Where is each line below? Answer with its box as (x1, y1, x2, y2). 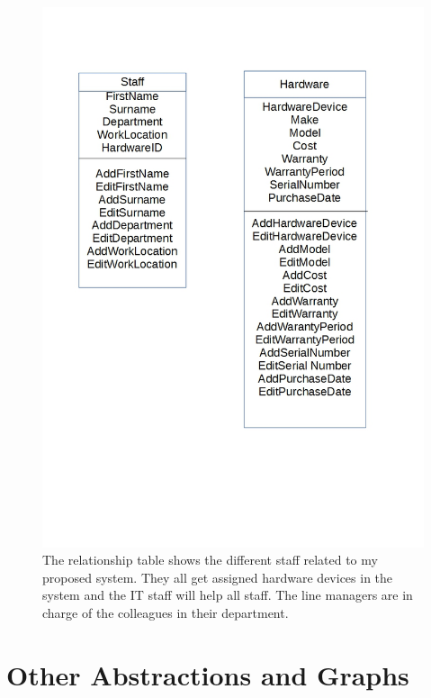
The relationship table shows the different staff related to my (42, 550, 378, 569)
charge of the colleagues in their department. (42, 603, 289, 622)
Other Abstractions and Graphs (6, 656, 409, 693)
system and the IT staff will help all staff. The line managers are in (42, 585, 413, 604)
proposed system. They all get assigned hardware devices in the (42, 567, 393, 586)
